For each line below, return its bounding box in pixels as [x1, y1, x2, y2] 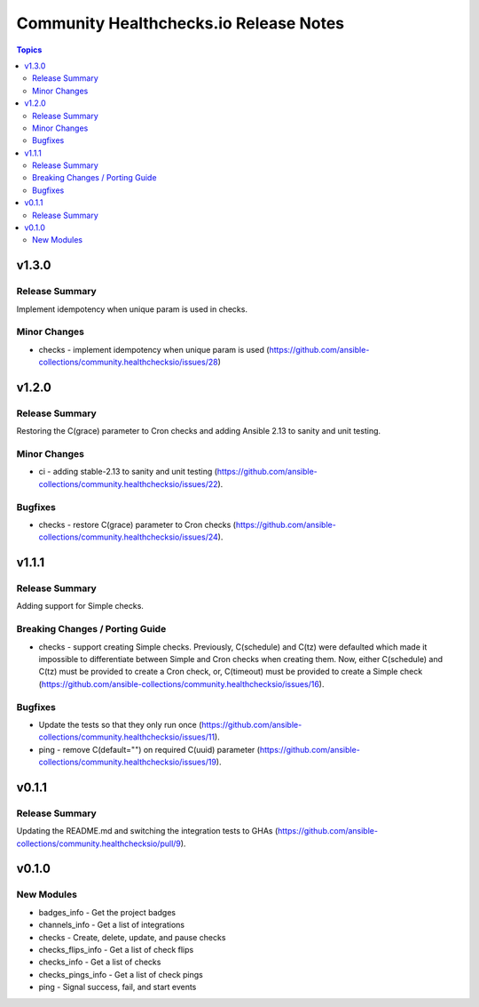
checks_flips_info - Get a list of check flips [38, 944, 194, 955]
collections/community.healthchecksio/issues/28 [38, 356, 218, 368]
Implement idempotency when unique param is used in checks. [16, 303, 248, 315]
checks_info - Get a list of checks [38, 956, 161, 968]
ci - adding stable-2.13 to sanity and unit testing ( [38, 467, 217, 477]
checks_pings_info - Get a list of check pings [38, 969, 203, 979]
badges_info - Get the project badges [38, 907, 177, 917]
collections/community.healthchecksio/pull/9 [16, 838, 181, 849]
